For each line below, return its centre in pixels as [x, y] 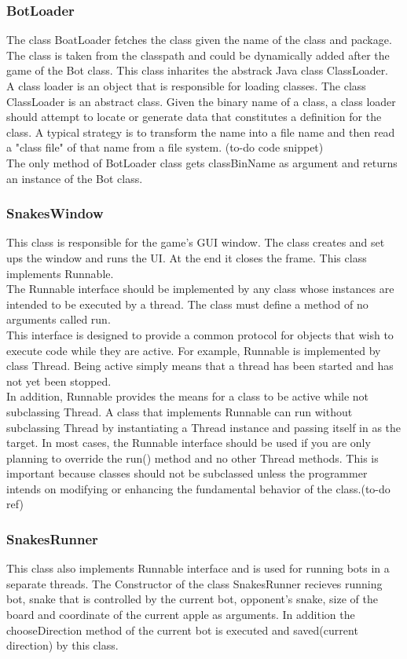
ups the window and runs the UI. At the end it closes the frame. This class [187, 257]
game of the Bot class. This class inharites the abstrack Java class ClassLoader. [198, 70]
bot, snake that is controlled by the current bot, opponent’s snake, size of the [192, 599]
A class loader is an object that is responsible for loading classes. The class [186, 86]
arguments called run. [59, 319]
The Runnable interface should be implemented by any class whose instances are [200, 289]
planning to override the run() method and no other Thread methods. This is [192, 458]
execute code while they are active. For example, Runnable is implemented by [194, 350]
